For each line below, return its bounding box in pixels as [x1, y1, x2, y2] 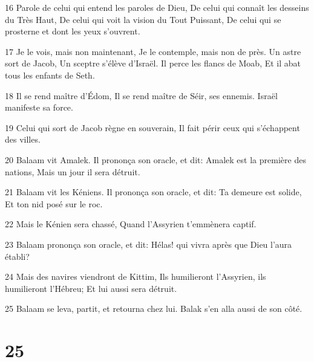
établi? [5, 250, 30, 262]
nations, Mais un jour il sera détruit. [5, 165, 140, 178]
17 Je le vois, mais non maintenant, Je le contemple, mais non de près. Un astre [5, 45, 301, 57]
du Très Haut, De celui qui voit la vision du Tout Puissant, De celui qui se [5, 13, 281, 25]
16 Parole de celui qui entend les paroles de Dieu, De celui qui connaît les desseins [5, 1, 309, 13]
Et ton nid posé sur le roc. [5, 197, 103, 210]
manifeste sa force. [5, 101, 73, 114]
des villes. [5, 133, 41, 146]
